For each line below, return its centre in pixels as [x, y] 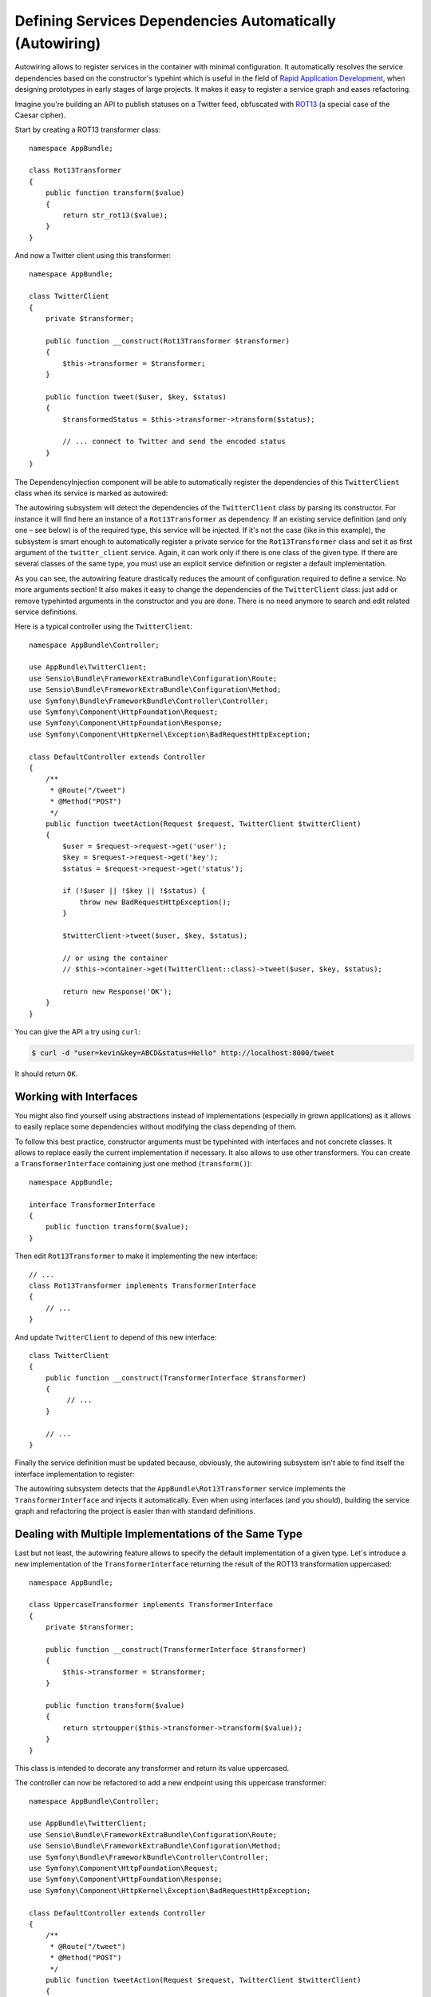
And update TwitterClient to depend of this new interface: [116, 1337]
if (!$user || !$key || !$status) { [134, 891]
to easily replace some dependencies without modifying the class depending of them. [156, 1127]
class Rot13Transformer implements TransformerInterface [143, 1285]
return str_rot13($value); [115, 215]
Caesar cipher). [40, 115]
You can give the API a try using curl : [78, 1031]
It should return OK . [46, 1074]
